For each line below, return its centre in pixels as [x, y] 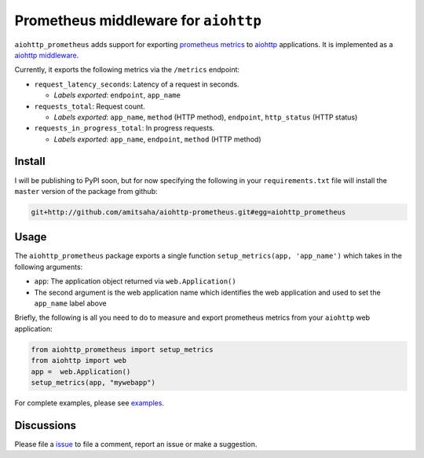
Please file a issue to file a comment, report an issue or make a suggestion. [136, 444]
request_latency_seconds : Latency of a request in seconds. [137, 84]
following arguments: [49, 266]
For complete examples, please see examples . [90, 403]
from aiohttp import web [79, 361]
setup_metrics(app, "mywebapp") [93, 382]
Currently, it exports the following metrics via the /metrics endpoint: [127, 70]
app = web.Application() [81, 372]
